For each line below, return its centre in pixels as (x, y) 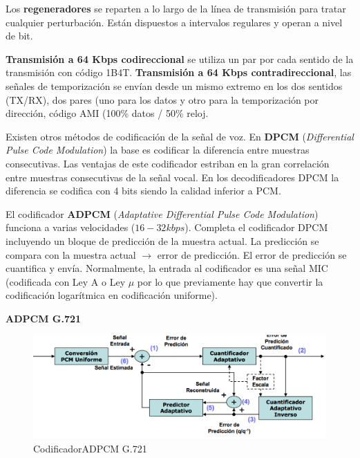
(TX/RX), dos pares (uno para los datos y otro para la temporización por (162, 99)
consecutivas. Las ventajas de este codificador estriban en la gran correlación (168, 163)
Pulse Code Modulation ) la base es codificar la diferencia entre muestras (158, 150)
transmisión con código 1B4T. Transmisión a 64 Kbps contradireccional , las (179, 72)
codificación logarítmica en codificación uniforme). (112, 295)
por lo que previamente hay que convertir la (230, 281)
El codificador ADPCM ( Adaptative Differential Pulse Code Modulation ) (162, 213)
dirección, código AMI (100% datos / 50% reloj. (107, 113)
